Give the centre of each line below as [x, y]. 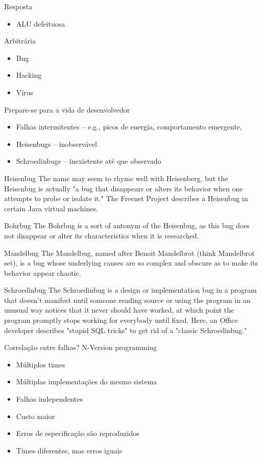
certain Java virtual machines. [51, 208]
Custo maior [35, 416]
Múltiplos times [41, 364]
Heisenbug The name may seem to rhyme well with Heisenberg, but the [116, 178]
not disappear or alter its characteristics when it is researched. [102, 235]
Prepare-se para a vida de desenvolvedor [67, 109]
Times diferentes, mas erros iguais [69, 450]
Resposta [18, 6]
